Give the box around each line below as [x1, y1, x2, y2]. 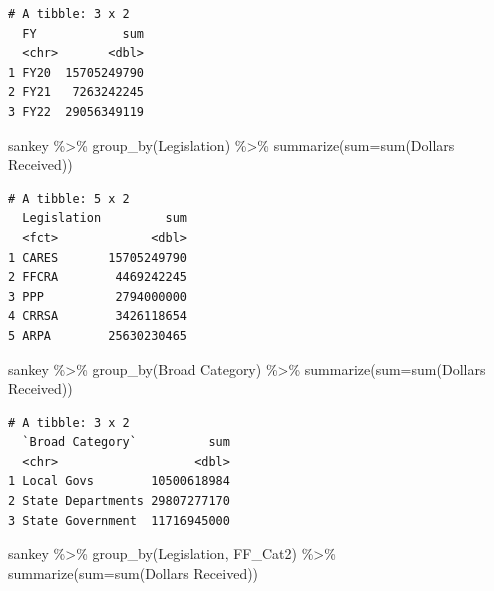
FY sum [22, 26, 145, 41]
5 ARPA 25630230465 [8, 328, 187, 343]
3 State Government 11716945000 [8, 513, 230, 528]
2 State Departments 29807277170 [8, 494, 230, 509]
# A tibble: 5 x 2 [8, 191, 130, 206]
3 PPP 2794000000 [8, 289, 187, 304]
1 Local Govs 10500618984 [8, 474, 230, 489]
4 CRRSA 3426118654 [8, 309, 187, 324]
